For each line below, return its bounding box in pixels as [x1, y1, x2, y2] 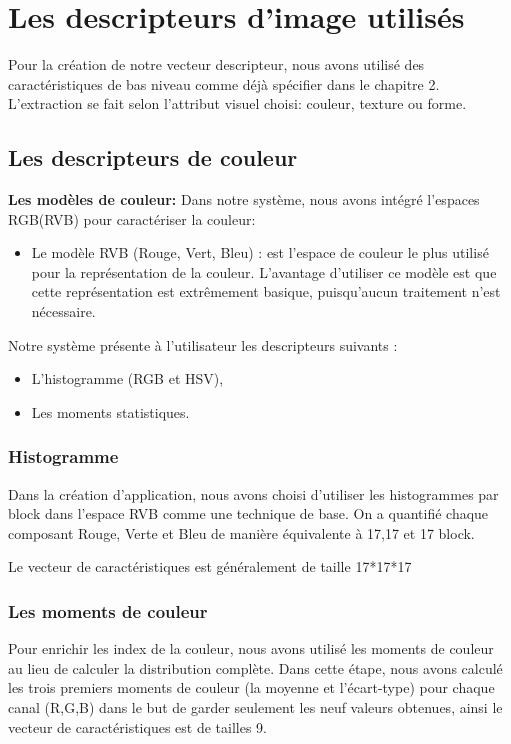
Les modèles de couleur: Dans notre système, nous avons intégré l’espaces [8, 189, 480, 210]
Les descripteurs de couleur [8, 142, 298, 173]
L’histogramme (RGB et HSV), [31, 368, 224, 389]
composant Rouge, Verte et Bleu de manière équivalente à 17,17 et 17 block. [8, 522, 475, 543]
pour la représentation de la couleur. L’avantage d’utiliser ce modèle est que [31, 261, 497, 282]
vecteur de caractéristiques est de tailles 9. [8, 716, 267, 737]
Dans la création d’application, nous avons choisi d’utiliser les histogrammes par [8, 483, 499, 504]
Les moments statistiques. [31, 401, 190, 422]
